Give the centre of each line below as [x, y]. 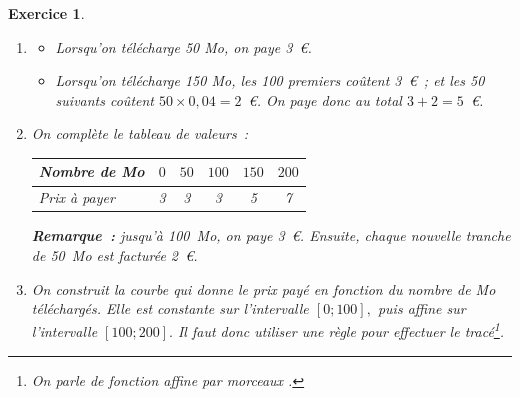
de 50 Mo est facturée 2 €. [114, 255]
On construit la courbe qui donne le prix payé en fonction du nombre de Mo [263, 288]
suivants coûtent [104, 99]
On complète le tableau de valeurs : [140, 133]
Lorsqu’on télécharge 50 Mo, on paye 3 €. [183, 46]
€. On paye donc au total [325, 99]
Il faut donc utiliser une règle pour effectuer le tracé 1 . [341, 330]
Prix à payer [76, 197]
